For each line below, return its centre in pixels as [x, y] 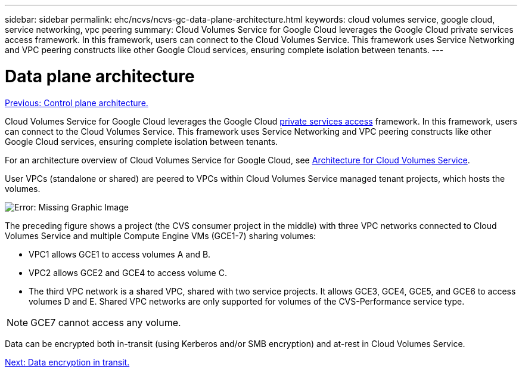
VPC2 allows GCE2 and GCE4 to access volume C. [128, 272]
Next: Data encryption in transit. [67, 362]
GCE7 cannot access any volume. [106, 322]
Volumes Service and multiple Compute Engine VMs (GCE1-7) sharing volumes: [161, 235]
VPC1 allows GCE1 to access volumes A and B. [120, 254]
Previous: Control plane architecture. [77, 103]
